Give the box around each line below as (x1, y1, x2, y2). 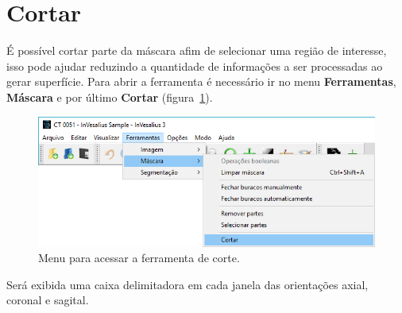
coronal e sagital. (6, 292, 89, 308)
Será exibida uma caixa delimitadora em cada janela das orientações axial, (6, 276, 369, 292)
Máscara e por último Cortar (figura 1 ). (6, 88, 213, 105)
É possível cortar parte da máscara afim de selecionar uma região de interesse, (6, 42, 387, 59)
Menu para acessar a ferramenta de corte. (38, 249, 240, 266)
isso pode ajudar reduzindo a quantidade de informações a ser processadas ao (6, 57, 383, 74)
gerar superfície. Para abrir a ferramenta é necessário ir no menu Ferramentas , (6, 73, 396, 90)
